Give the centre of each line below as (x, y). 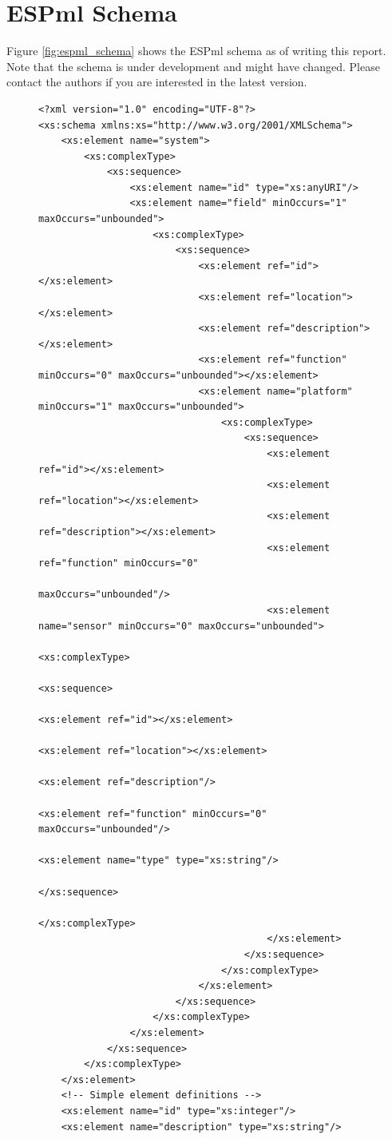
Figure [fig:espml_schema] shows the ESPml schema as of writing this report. (196, 51)
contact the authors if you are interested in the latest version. (157, 82)
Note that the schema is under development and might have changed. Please (193, 66)
